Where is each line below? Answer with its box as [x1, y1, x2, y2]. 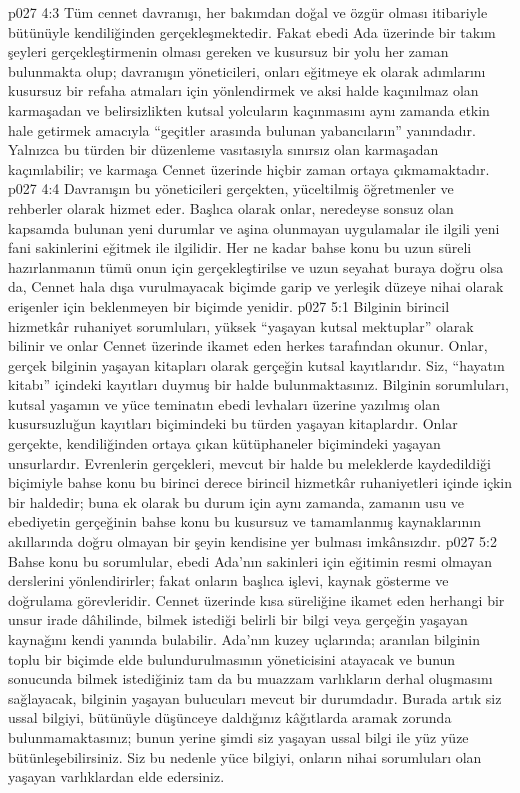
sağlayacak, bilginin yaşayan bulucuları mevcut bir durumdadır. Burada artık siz [8, 687, 502, 708]
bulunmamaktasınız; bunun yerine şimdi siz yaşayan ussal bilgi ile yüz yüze [8, 726, 469, 747]
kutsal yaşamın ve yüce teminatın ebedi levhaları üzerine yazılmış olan [8, 393, 440, 414]
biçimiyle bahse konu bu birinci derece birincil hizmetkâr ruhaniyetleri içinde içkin [8, 472, 512, 493]
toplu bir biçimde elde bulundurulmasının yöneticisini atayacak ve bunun [8, 648, 456, 669]
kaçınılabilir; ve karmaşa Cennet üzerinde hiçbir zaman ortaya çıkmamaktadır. [8, 158, 490, 179]
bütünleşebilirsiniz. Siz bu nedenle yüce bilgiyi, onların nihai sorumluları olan [8, 746, 482, 767]
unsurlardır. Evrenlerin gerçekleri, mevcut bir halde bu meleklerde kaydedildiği [8, 452, 491, 473]
